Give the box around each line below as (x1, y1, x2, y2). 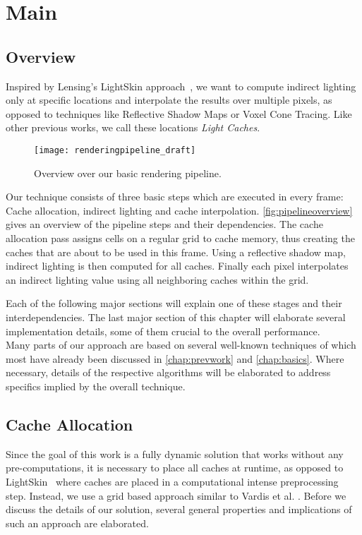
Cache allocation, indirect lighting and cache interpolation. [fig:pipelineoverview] (6, 203, 353, 217)
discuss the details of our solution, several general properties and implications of (6, 502, 352, 517)
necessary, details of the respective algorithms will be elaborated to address (6, 365, 331, 380)
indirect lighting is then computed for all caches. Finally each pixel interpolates (6, 258, 349, 273)
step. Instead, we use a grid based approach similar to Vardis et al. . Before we (6, 488, 346, 503)
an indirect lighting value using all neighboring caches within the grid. (6, 272, 309, 287)
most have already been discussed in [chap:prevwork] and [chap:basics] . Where (6, 351, 344, 366)
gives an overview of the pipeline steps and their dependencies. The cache (6, 217, 323, 232)
